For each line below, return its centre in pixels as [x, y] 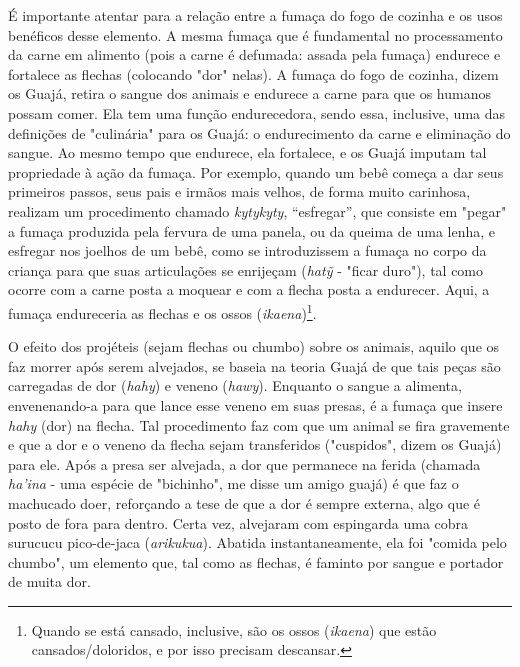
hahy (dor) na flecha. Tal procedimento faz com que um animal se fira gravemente [259, 424]
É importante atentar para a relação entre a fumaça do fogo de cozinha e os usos [255, 15]
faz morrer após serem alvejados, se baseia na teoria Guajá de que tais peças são [254, 365]
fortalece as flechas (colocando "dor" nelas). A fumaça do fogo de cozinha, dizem [253, 73]
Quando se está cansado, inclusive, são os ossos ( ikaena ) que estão [234, 629]
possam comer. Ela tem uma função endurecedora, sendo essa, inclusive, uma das [257, 112]
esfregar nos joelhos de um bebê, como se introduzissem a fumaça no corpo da [247, 250]
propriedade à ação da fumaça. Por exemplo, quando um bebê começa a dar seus [256, 171]
